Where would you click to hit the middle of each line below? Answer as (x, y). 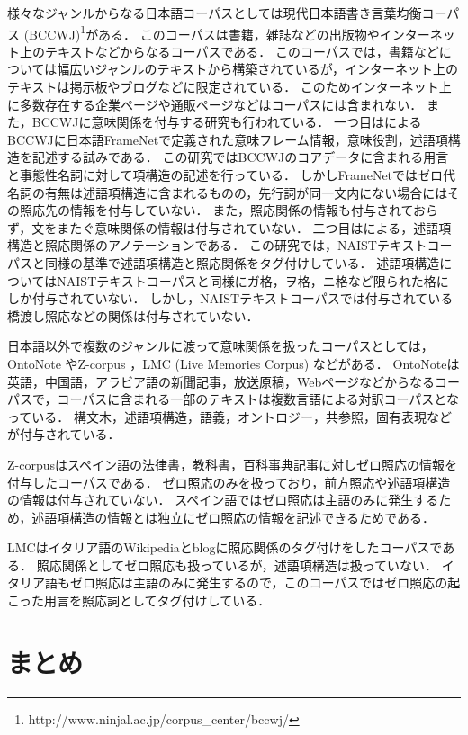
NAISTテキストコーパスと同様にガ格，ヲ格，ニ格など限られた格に (253, 280)
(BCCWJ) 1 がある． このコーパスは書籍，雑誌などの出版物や (202, 32)
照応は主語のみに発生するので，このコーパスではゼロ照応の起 (278, 583)
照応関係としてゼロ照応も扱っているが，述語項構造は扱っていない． (237, 565)
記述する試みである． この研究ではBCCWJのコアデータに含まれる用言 (240, 157)
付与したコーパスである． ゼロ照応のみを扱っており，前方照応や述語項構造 (229, 482)
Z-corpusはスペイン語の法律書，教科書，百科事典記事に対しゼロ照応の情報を (233, 464)
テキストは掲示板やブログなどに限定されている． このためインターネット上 (229, 87)
